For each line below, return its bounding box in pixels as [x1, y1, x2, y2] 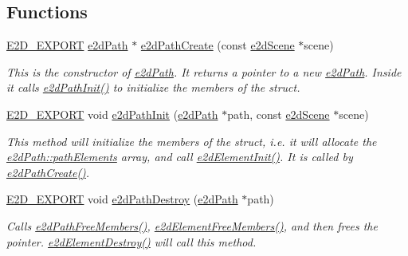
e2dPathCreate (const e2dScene [140, 37, 295, 53]
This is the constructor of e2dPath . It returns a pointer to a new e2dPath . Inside [6, 63, 402, 80]
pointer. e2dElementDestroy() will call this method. [6, 233, 257, 250]
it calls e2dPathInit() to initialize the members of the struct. [6, 79, 300, 96]
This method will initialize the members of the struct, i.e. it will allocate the [6, 132, 377, 149]
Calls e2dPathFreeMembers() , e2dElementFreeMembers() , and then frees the [6, 217, 378, 234]
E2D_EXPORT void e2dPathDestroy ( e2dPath [6, 191, 238, 207]
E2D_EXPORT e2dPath [6, 37, 128, 53]
